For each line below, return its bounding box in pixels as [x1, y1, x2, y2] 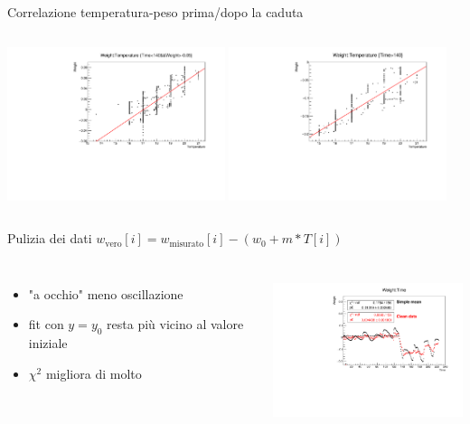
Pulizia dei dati [7, 229, 92, 248]
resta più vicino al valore [107, 315, 244, 334]
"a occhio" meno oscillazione [28, 284, 183, 303]
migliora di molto [45, 363, 142, 382]
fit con [28, 315, 64, 334]
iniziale [28, 334, 68, 353]
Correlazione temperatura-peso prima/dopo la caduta [7, 3, 304, 21]
